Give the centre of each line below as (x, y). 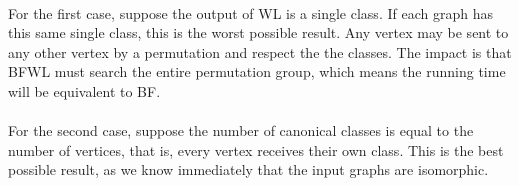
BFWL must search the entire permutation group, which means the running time (257, 71)
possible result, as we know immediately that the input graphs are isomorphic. (248, 169)
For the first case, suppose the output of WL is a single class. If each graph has (250, 12)
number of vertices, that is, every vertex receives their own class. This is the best (256, 149)
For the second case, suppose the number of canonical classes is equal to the (241, 130)
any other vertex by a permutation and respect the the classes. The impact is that (260, 51)
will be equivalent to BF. (84, 90)
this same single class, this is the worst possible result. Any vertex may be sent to (258, 32)
